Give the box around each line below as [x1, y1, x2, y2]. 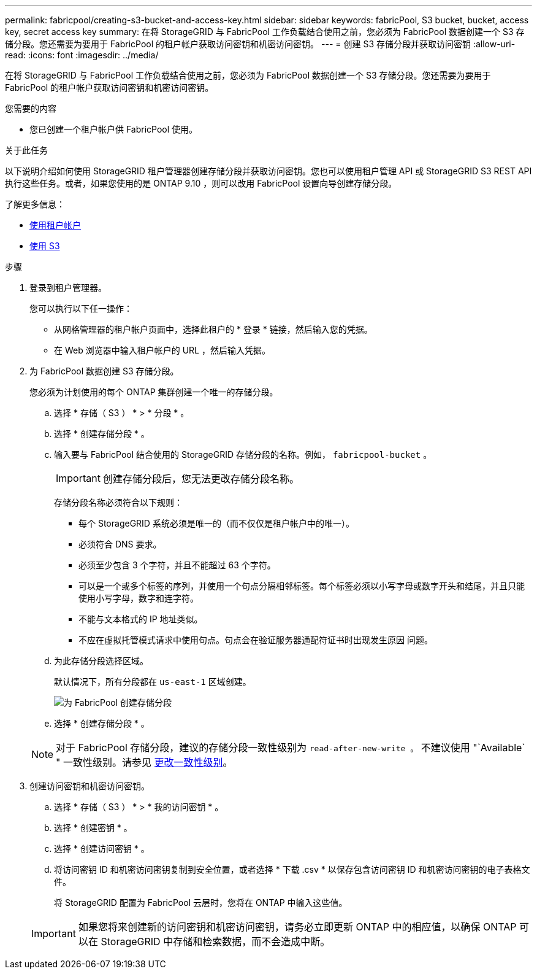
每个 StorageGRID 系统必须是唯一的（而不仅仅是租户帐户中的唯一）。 [78, 518, 354, 528]
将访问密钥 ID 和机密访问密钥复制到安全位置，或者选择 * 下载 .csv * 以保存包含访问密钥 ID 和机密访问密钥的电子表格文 [54, 864, 530, 875]
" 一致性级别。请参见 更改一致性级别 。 [56, 756, 233, 768]
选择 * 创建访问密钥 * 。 [54, 843, 150, 854]
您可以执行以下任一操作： [29, 303, 132, 314]
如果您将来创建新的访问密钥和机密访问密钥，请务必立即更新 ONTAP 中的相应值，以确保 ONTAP [78, 921, 517, 933]
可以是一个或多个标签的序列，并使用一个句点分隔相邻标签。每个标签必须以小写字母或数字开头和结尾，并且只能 [78, 581, 525, 591]
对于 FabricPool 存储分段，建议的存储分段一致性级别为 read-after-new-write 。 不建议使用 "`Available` [56, 741, 525, 754]
